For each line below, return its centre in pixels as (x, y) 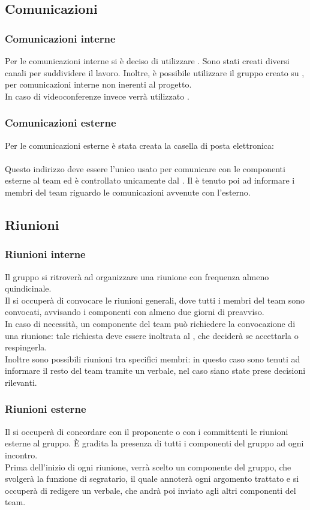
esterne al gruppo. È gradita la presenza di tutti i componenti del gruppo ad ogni (154, 443)
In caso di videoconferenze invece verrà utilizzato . (97, 96)
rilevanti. (21, 382)
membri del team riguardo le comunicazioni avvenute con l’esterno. (128, 192)
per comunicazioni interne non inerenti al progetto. (98, 84)
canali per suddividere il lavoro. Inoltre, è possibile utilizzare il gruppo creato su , (155, 72)
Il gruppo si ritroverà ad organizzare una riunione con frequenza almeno (137, 276)
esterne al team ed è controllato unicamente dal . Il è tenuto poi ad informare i (150, 180)
